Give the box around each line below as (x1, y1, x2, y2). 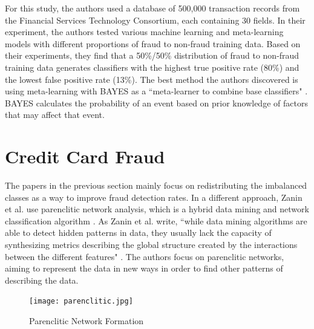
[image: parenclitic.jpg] (29, 297, 133, 306)
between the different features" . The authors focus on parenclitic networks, (5, 250, 284, 262)
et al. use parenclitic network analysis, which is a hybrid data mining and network (5, 203, 309, 215)
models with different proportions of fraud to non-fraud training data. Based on (5, 37, 301, 50)
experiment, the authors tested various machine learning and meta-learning (5, 25, 284, 38)
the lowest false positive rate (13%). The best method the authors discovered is (5, 73, 298, 85)
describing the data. (5, 273, 79, 286)
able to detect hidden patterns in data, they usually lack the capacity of (5, 226, 272, 239)
